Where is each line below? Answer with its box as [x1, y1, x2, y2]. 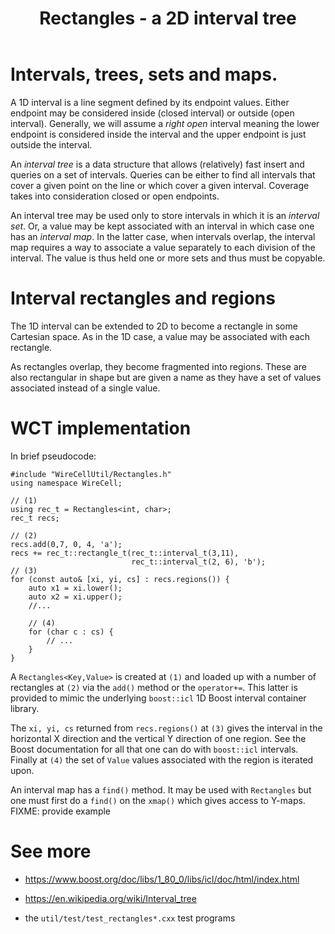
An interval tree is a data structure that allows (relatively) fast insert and [10, 158, 305, 170]
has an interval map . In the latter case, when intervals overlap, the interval [10, 230, 316, 242]
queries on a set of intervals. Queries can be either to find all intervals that [10, 168, 316, 181]
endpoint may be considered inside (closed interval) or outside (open [10, 107, 295, 119]
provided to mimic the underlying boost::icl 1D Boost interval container [10, 692, 307, 704]
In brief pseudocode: [10, 450, 97, 462]
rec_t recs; [10, 513, 60, 523]
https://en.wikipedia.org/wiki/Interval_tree [24, 892, 197, 904]
